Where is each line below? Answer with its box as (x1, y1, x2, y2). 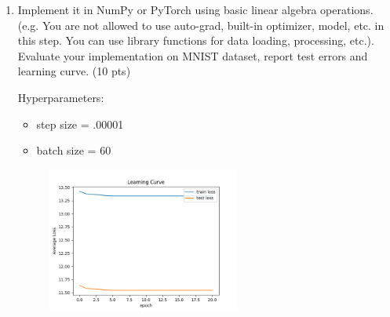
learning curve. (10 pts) (17, 63, 131, 79)
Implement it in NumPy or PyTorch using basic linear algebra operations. (17, 2, 374, 17)
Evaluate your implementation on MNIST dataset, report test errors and (17, 47, 368, 64)
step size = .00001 (36, 115, 124, 132)
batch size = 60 (36, 142, 111, 158)
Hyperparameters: (17, 89, 104, 105)
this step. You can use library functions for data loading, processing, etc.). (17, 32, 374, 49)
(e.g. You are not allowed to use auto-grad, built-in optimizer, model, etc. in (17, 16, 385, 33)
